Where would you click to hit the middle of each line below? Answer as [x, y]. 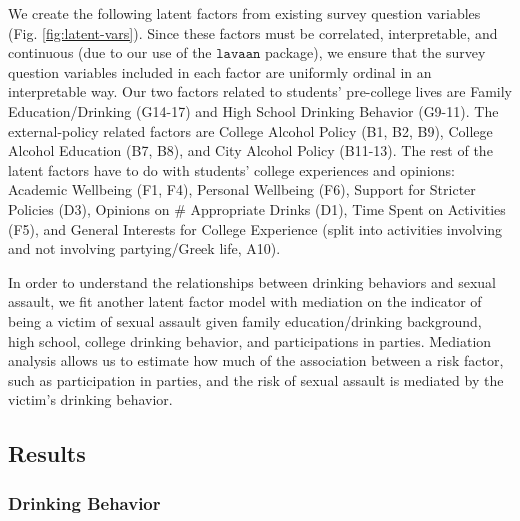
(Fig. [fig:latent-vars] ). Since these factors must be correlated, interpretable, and [253, 32]
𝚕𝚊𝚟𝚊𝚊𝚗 [238, 54]
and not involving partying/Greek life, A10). [144, 248]
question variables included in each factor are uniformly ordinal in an [220, 71]
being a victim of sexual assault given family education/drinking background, [245, 320]
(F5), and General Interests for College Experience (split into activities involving [255, 228]
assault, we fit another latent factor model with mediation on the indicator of [245, 301]
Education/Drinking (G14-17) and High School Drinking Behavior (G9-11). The [253, 110]
